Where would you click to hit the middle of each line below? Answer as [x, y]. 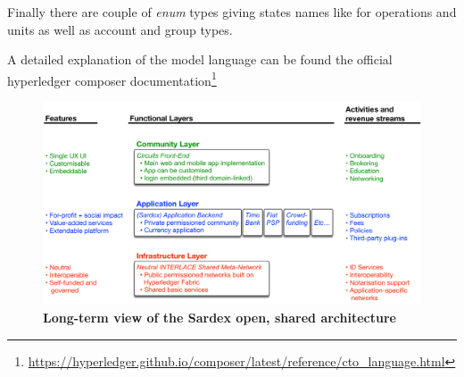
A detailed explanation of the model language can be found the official [200, 59]
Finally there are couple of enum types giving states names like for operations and [232, 12]
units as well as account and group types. [120, 29]
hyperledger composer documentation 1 [112, 79]
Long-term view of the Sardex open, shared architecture [220, 317]
